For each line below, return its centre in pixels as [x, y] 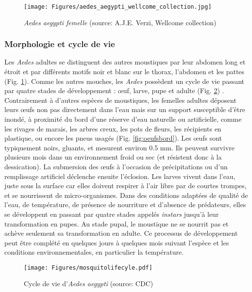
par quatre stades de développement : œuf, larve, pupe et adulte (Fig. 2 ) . [114, 90]
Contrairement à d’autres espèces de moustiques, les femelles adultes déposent [120, 100]
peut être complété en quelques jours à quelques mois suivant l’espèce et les [117, 242]
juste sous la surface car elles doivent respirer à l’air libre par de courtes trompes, [126, 186]
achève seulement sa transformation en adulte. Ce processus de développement [121, 233]
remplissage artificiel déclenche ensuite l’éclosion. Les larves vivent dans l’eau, [120, 176]
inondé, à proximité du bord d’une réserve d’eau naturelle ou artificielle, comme [123, 119]
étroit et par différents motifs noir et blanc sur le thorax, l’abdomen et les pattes [125, 72]
